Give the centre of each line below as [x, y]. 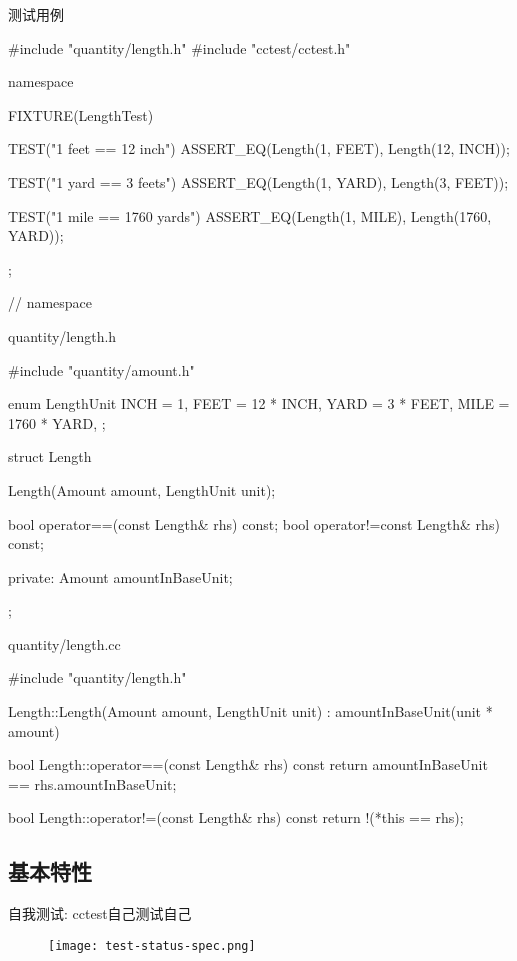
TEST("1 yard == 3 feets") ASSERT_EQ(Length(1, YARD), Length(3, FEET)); [258, 181]
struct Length [50, 456]
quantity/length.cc [64, 643]
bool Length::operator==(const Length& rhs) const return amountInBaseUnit [248, 764]
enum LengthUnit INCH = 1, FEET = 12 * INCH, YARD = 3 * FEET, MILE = [259, 403]
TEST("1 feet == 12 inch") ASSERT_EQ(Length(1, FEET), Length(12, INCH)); [259, 148]
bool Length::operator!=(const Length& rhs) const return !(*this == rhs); [236, 817]
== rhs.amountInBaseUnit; [92, 783]
